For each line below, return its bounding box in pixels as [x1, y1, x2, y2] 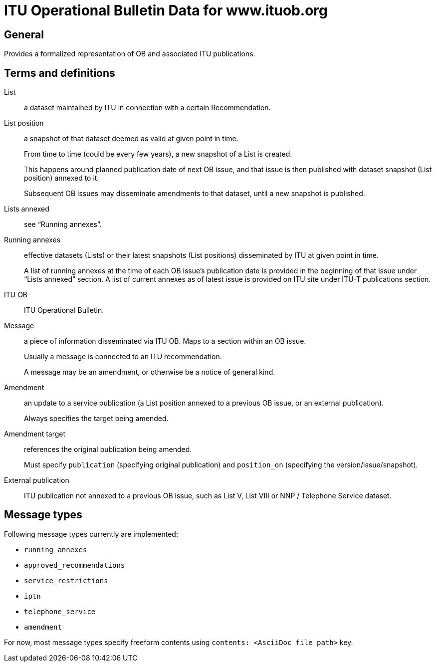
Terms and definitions [4, 66, 115, 79]
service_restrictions [24, 576, 108, 585]
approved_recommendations [24, 561, 125, 569]
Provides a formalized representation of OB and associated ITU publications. [4, 49, 255, 58]
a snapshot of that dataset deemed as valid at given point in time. [24, 134, 238, 143]
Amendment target [4, 430, 66, 439]
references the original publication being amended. [24, 445, 192, 454]
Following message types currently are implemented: [4, 529, 178, 538]
